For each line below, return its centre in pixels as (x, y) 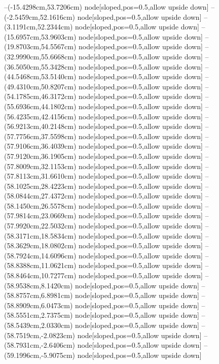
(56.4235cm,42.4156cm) (40, 116)
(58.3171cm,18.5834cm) (40, 235)
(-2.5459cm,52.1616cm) (40, 16)
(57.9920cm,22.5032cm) (40, 226)
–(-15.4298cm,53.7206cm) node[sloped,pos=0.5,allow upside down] (106, 7)
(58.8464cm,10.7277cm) (40, 275)
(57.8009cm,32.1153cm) (40, 166)
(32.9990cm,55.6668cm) (40, 56)
